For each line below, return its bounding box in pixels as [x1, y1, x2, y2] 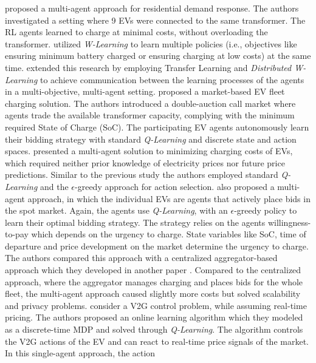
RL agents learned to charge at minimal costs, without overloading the [5, 25, 268, 38]
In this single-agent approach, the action [5, 347, 156, 359]
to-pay [5, 228, 29, 240]
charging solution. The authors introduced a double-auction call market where [5, 97, 296, 109]
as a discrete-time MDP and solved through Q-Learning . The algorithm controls [5, 323, 303, 336]
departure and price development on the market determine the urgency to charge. [5, 239, 309, 252]
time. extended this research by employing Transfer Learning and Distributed [5, 61, 292, 73]
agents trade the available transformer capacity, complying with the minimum [5, 109, 295, 121]
